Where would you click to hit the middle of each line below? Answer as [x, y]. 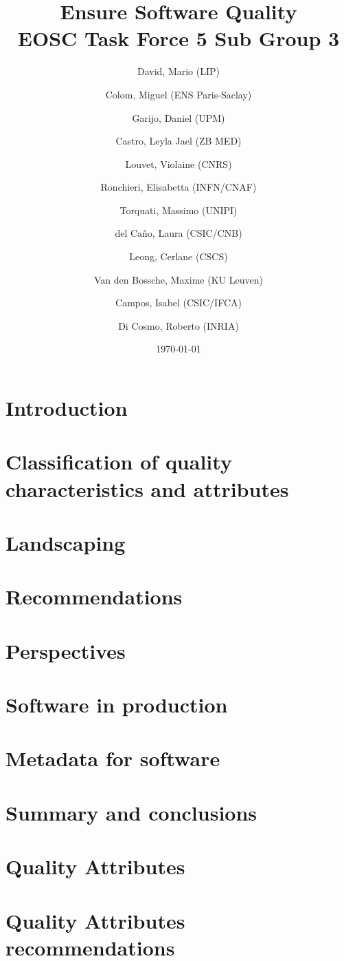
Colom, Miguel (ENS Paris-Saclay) [179, 94]
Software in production [117, 705]
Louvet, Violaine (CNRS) [179, 163]
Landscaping [66, 542]
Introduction [67, 408]
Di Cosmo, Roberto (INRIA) [179, 325]
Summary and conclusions [131, 812]
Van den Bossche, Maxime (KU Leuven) [179, 279]
